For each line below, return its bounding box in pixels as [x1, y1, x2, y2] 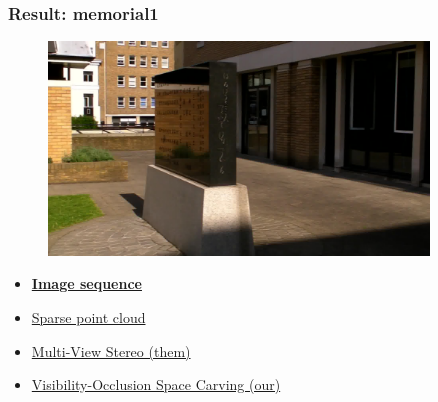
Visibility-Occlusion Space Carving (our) [31, 374, 281, 395]
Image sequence [31, 273, 142, 294]
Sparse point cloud [31, 307, 146, 328]
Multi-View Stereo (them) [31, 340, 191, 361]
